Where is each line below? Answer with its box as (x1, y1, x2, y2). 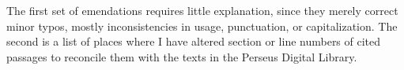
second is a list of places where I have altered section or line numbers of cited (6, 33, 381, 50)
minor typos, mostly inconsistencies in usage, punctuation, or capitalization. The (6, 17, 398, 34)
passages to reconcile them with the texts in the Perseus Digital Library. (6, 48, 357, 64)
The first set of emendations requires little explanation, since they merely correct (6, 2, 398, 18)
